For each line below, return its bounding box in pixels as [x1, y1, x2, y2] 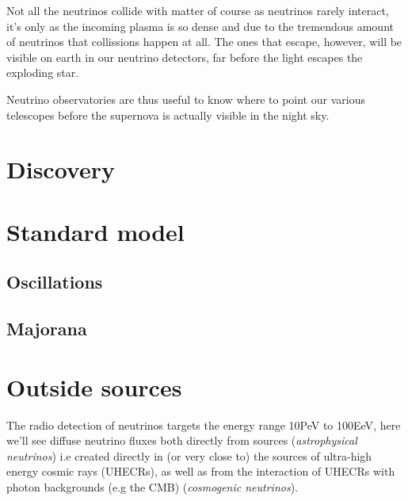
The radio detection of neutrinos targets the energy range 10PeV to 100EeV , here [6, 416, 401, 433]
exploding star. [6, 64, 79, 81]
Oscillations [6, 270, 103, 294]
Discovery [6, 153, 115, 185]
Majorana [6, 316, 87, 341]
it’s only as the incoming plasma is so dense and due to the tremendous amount [6, 17, 394, 34]
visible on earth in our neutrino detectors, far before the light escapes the [6, 48, 363, 65]
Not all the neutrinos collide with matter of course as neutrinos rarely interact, [6, 2, 389, 18]
